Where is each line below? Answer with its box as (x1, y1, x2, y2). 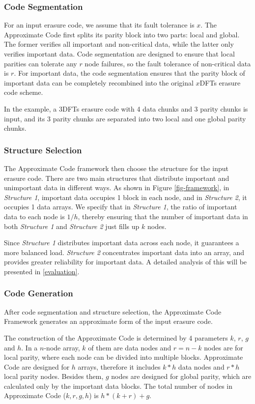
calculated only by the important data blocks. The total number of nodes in (4, 380, 232, 391)
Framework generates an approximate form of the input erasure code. (4, 316, 213, 326)
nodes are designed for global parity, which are (111, 371, 252, 381)
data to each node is (4, 211, 65, 221)
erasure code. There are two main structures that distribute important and (4, 173, 229, 183)
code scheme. (4, 87, 43, 97)
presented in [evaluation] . (4, 266, 80, 276)
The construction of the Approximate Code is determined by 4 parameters (4, 332, 228, 343)
